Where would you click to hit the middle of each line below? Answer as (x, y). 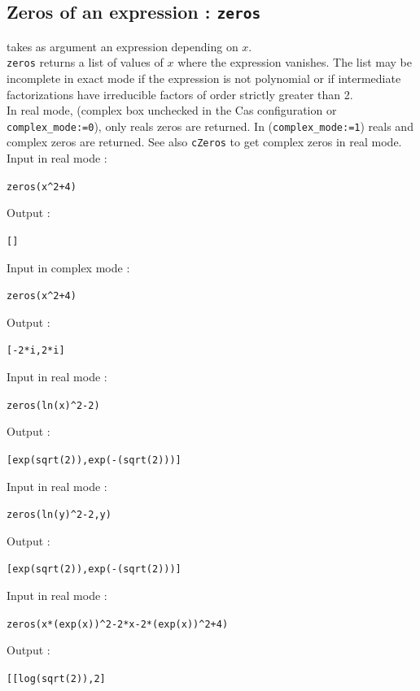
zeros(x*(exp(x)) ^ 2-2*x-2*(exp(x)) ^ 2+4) (118, 624)
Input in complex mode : (68, 267)
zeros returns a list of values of (85, 62)
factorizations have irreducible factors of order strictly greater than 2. (180, 94)
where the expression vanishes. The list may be (295, 62)
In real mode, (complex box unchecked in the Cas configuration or (172, 110)
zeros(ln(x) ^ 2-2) (53, 405)
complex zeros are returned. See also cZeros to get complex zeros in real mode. (204, 142)
